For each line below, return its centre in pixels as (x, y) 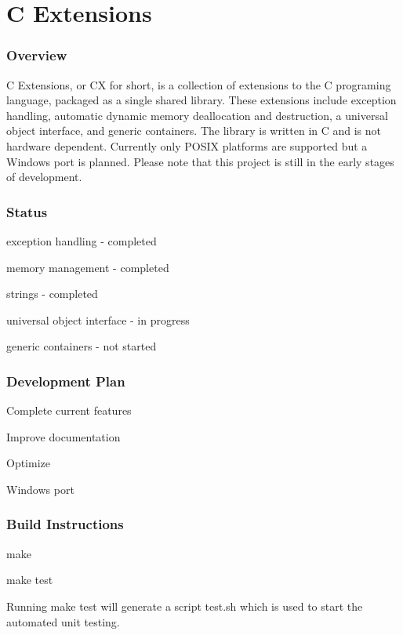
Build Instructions (65, 524)
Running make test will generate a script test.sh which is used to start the (185, 606)
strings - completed (52, 294)
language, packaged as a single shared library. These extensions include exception (201, 100)
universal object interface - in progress (98, 319)
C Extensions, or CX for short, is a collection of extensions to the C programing (199, 84)
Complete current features (69, 410)
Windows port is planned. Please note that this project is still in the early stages (200, 161)
